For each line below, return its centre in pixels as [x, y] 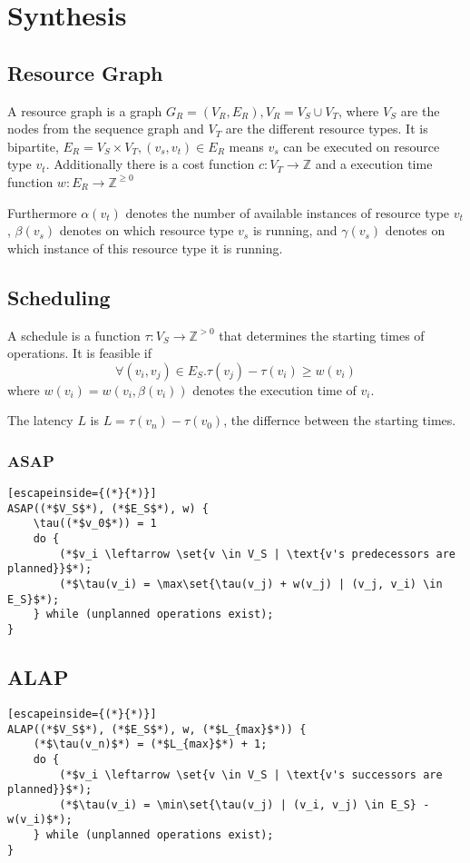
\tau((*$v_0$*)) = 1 [95, 524]
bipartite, [33, 146]
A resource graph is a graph [85, 110]
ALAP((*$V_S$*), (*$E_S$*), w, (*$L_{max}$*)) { [157, 729]
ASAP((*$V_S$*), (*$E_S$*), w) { [108, 508]
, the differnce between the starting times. [340, 420]
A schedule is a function [74, 335]
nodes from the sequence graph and [106, 129]
